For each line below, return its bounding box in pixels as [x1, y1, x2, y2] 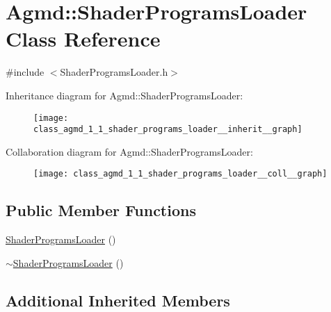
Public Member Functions [6, 199, 196, 221]
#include [6, 65, 45, 79]
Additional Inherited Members [6, 289, 230, 311]
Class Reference [6, 24, 161, 53]
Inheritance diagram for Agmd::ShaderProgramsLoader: [6, 88, 243, 102]
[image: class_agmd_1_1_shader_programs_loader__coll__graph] [33, 169, 328, 179]
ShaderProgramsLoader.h [60, 65, 168, 79]
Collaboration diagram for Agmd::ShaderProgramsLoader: [6, 144, 253, 158]
